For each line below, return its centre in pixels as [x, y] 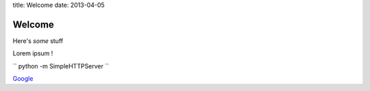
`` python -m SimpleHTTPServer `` [61, 66]
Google [23, 79]
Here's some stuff [38, 40]
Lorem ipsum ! [33, 53]
